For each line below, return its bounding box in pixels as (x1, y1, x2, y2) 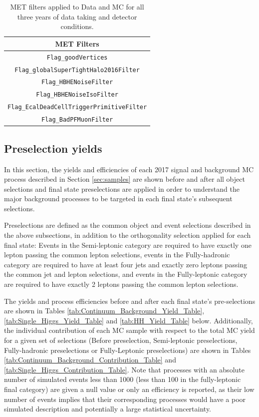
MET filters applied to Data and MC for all (10, 2, 144, 12)
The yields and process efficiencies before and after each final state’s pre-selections (4, 295, 256, 306)
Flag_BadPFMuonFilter (41, 116, 113, 124)
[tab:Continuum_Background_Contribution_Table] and (4, 354, 176, 365)
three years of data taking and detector (17, 11, 137, 22)
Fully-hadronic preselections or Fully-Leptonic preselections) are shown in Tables (4, 344, 251, 355)
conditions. (60, 21, 94, 32)
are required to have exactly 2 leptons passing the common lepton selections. (4, 279, 239, 289)
